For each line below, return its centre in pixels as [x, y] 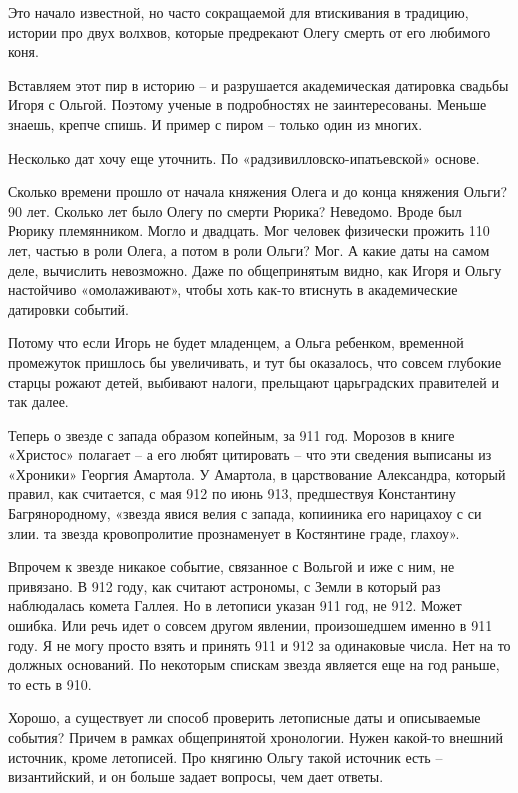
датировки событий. [68, 308]
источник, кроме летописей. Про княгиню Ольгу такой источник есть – [225, 756]
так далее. [38, 401]
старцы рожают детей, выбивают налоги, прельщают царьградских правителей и [253, 381]
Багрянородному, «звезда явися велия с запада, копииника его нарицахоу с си [245, 513]
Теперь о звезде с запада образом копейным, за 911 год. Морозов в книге [231, 434]
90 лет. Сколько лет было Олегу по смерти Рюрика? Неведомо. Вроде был [235, 210]
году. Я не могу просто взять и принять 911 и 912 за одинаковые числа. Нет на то [259, 644]
